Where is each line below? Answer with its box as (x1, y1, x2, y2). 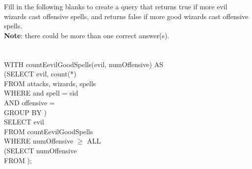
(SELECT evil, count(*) (4, 69, 76, 79)
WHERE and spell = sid (4, 88, 78, 98)
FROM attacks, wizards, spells (4, 78, 96, 88)
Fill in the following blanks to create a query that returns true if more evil (4, 1, 227, 11)
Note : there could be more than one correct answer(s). (4, 30, 170, 40)
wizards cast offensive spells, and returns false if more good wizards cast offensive (4, 11, 249, 21)
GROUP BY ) (4, 107, 47, 117)
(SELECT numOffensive (4, 145, 77, 155)
